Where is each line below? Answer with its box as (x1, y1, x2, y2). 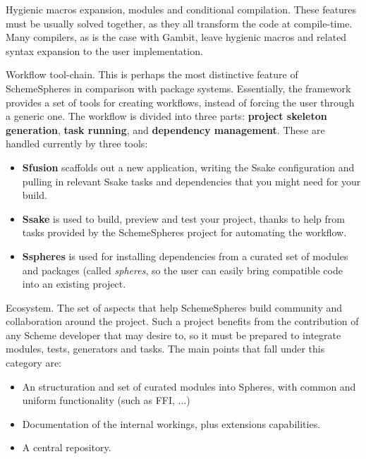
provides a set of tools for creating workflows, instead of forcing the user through (6, 94, 355, 109)
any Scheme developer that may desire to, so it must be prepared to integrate (6, 327, 341, 342)
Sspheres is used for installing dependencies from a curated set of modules (22, 248, 348, 263)
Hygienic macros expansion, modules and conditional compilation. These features (6, 2, 357, 16)
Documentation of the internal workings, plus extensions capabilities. (22, 416, 321, 431)
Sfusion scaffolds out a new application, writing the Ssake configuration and (22, 159, 355, 174)
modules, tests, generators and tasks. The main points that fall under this (6, 341, 325, 356)
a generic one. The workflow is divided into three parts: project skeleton (6, 109, 327, 123)
